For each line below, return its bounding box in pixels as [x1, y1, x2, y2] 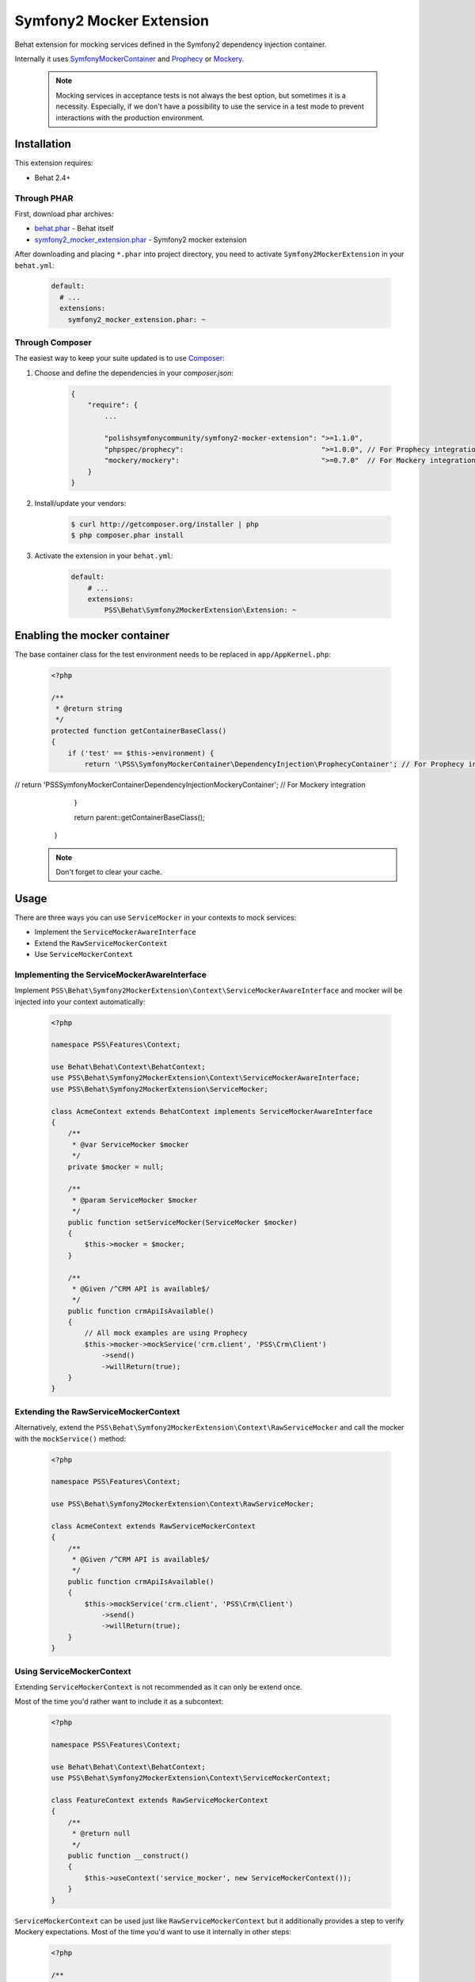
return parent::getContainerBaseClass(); [74, 813, 205, 822]
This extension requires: [14, 159, 94, 168]
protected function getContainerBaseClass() [51, 726, 227, 735]
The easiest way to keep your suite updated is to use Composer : [14, 354, 225, 363]
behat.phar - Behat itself [34, 224, 114, 233]
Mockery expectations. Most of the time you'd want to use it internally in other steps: [14, 1927, 292, 1936]
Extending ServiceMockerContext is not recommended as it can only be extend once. [14, 1682, 302, 1692]
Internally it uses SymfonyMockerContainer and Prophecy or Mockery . [14, 54, 245, 63]
